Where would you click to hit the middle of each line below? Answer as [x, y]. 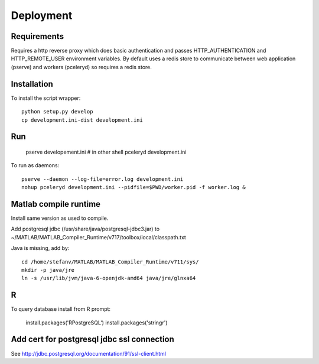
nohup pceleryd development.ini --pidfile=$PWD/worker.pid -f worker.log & [134, 187]
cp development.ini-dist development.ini [82, 120]
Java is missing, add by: [40, 248]
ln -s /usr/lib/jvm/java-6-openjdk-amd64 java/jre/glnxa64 [109, 278]
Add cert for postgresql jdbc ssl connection [92, 339]
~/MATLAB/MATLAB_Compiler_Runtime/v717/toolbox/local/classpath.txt [98, 237]
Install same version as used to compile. [60, 218]
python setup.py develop [57, 112]
